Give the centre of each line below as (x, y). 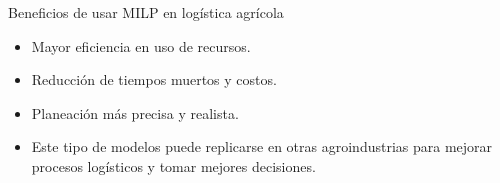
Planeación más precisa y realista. (135, 112)
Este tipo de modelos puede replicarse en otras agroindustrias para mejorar (262, 146)
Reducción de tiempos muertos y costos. (154, 79)
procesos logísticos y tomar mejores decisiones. (173, 165)
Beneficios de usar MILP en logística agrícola (146, 12)
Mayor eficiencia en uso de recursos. (141, 45)
